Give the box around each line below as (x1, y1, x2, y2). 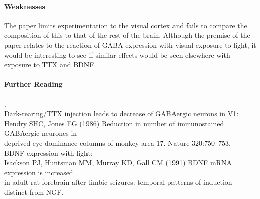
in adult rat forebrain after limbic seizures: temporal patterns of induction (4, 177, 232, 187)
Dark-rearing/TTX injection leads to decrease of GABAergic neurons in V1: (4, 108, 239, 119)
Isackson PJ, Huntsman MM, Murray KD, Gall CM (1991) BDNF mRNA (4, 157, 232, 168)
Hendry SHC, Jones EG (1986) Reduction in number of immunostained (4, 118, 224, 128)
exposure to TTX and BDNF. (4, 59, 96, 70)
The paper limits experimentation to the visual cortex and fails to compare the (4, 20, 247, 30)
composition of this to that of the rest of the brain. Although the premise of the (4, 30, 250, 40)
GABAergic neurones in (4, 128, 77, 138)
